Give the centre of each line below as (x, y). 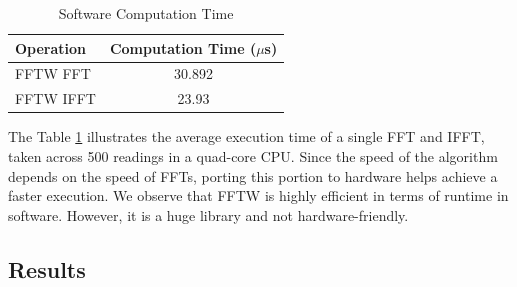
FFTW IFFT (55, 98)
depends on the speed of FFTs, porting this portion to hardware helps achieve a (253, 175)
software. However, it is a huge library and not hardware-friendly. (208, 214)
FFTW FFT (53, 73)
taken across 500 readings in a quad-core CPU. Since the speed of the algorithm (253, 155)
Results (47, 268)
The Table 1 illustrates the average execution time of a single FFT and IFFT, (246, 136)
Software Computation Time (146, 13)
